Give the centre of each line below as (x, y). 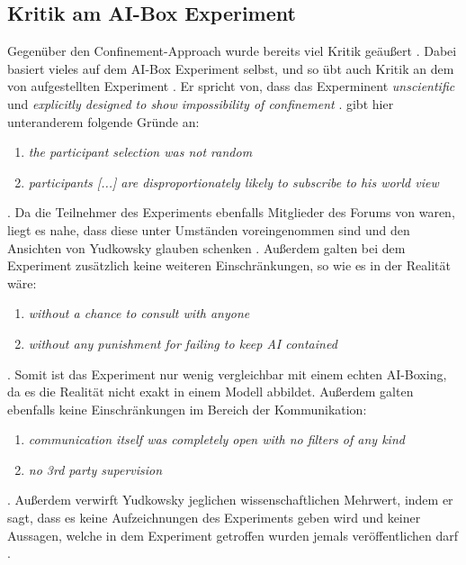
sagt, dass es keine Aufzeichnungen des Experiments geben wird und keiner (214, 518)
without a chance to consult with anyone (139, 313)
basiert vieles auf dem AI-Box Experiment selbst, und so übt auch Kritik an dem (231, 68)
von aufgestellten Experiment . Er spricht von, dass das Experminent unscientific (231, 86)
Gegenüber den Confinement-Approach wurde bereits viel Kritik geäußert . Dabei (232, 51)
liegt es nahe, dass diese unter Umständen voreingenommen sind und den (209, 229)
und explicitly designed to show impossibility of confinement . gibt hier (201, 103)
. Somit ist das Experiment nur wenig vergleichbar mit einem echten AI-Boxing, (227, 374)
